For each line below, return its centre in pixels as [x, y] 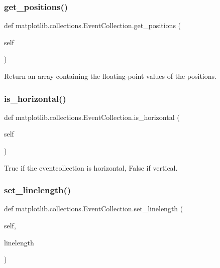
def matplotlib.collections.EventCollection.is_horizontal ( [92, 117]
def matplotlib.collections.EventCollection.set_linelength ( [94, 209]
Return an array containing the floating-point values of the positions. [110, 76]
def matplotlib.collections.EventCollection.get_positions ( [93, 25]
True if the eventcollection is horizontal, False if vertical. [91, 167]
